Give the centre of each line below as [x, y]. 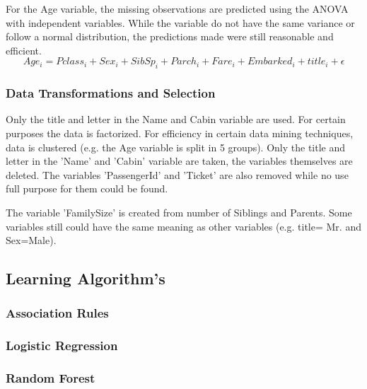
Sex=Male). [31, 240]
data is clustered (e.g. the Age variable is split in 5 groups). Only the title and [176, 147]
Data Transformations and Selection [111, 93]
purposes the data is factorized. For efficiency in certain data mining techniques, [180, 133]
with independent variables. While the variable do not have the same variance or [180, 22]
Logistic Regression [62, 346]
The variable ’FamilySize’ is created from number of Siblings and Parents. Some [179, 212]
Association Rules [57, 313]
